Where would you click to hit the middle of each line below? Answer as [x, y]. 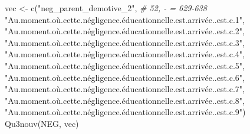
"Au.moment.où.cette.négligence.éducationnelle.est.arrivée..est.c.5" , [125, 65]
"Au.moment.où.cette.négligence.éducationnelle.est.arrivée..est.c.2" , [125, 31]
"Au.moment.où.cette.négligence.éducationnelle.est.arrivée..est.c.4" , [125, 54]
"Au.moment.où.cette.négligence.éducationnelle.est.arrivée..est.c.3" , [125, 42]
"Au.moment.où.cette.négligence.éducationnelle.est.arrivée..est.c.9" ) [125, 112]
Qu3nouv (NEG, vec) [42, 123]
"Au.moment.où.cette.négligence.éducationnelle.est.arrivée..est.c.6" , [125, 77]
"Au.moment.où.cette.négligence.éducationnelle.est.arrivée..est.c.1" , [125, 19]
